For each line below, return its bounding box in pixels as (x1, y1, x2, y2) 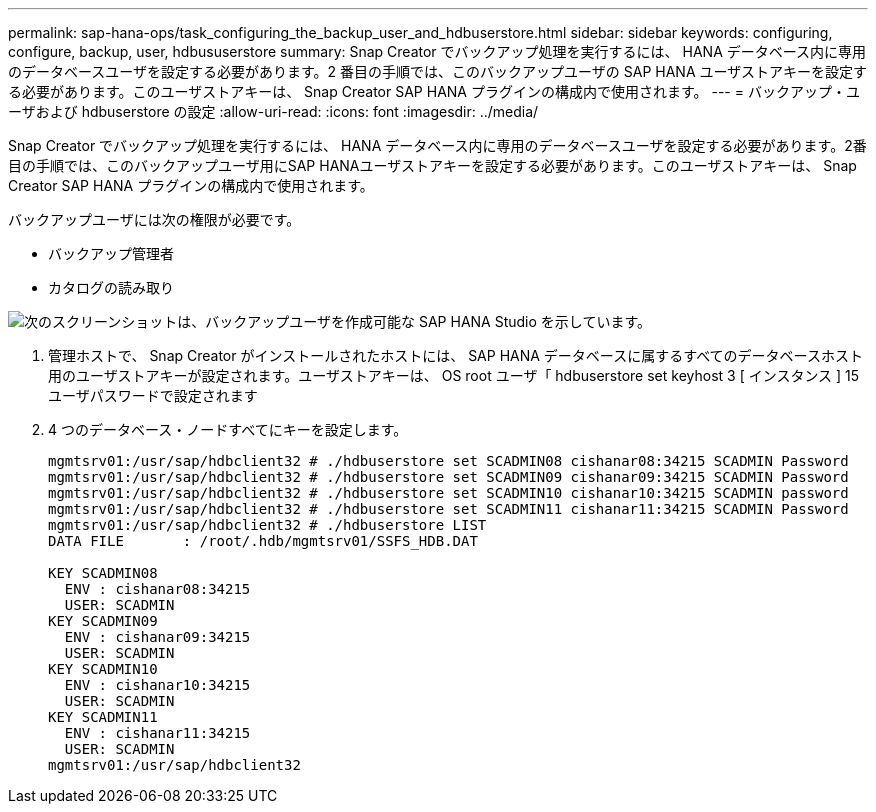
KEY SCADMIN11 (48, 709, 158, 725)
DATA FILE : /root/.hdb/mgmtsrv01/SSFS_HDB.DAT (48, 533, 478, 549)
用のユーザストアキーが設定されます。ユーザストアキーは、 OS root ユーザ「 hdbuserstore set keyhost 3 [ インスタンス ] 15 (48, 367, 860, 384)
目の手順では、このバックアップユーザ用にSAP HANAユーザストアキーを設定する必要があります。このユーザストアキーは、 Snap (8, 157, 857, 174)
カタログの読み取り (48, 279, 174, 296)
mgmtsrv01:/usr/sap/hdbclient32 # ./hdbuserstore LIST (48, 517, 487, 533)
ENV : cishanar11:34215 (64, 725, 251, 741)
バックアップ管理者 (48, 245, 174, 262)
